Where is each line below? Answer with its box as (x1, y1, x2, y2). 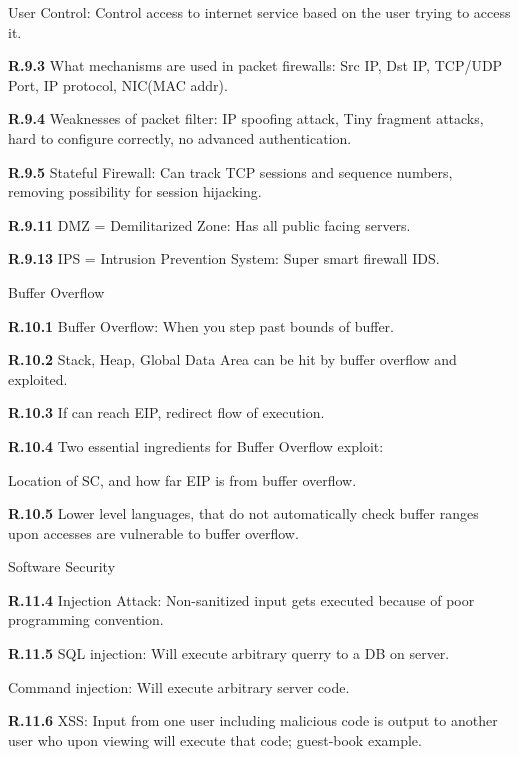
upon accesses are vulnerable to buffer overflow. (8, 522, 299, 543)
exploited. (8, 368, 68, 389)
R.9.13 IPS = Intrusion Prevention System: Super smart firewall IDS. (8, 248, 440, 269)
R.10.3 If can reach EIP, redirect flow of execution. (8, 402, 325, 423)
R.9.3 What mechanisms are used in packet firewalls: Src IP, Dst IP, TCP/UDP (8, 55, 503, 76)
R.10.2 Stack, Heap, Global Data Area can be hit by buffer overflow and (8, 349, 457, 370)
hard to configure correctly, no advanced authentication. (8, 127, 352, 148)
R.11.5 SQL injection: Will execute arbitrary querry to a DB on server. (8, 643, 450, 664)
